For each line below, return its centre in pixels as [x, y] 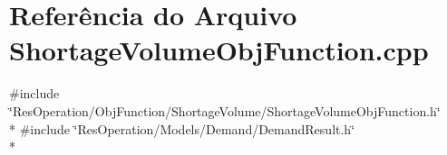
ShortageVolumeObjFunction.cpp [219, 50]
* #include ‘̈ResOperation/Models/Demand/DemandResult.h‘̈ [182, 128]
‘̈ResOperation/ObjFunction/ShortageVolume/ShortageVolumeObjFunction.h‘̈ [225, 110]
